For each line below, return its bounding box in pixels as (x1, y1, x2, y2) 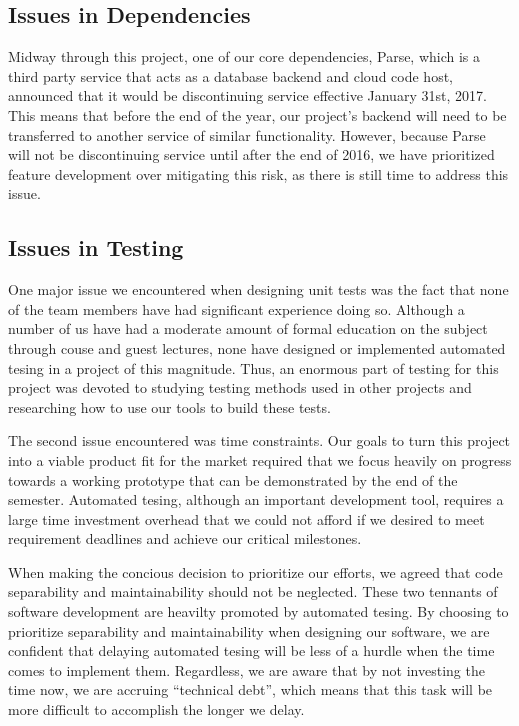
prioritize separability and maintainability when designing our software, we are (8, 620, 490, 641)
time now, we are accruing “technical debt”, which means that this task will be (8, 679, 493, 700)
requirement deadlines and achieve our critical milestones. (8, 528, 362, 549)
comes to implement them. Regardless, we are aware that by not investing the (8, 659, 485, 680)
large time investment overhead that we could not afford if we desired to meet (8, 508, 485, 529)
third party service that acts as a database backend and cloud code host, (8, 65, 453, 86)
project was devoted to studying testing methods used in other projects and (8, 377, 472, 398)
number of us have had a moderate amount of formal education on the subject (8, 318, 488, 339)
